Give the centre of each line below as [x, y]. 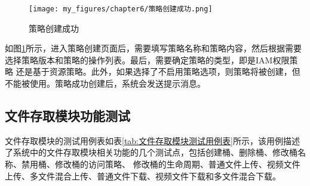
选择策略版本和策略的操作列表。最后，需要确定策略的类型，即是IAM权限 [147, 60]
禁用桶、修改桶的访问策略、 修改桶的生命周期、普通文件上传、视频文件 [161, 164]
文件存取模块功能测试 [67, 116]
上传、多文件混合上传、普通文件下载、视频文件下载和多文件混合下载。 [143, 176]
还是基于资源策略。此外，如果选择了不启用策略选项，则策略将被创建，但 [158, 71]
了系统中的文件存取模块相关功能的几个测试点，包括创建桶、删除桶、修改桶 [151, 152]
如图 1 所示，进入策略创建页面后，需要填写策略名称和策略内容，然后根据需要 [153, 48]
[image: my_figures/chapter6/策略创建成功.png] [121, 9]
